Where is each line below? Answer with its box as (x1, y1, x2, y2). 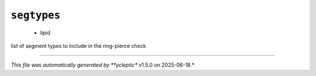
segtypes (11, 9, 61, 22)
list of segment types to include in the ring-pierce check (11, 42, 146, 49)
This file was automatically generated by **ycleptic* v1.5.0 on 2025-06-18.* (11, 61, 195, 68)
